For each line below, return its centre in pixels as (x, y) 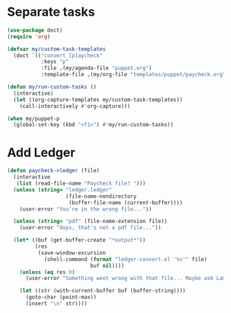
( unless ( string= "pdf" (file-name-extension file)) (90, 221)
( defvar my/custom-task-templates (57, 49)
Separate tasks (51, 12)
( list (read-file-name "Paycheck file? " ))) (81, 183)
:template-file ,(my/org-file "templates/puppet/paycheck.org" (133, 75)
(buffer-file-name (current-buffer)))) (126, 202)
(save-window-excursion (72, 253)
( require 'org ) (29, 36)
